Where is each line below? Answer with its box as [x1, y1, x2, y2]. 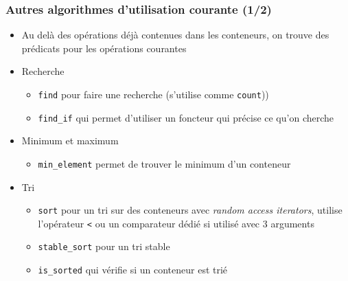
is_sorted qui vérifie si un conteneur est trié [38, 262, 228, 277]
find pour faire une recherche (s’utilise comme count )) [38, 87, 269, 101]
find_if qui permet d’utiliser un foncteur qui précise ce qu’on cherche [38, 110, 334, 124]
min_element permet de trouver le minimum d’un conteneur [38, 156, 291, 170]
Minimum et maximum [21, 133, 119, 148]
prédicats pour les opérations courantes [21, 41, 187, 55]
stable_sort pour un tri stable [38, 239, 170, 254]
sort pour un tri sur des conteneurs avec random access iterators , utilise [38, 203, 343, 217]
